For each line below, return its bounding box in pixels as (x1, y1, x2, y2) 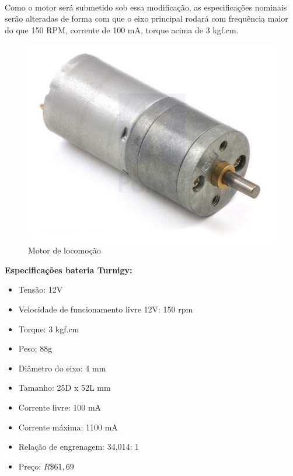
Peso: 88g (18, 342, 53, 355)
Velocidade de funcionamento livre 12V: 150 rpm (18, 303, 193, 315)
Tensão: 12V (18, 283, 63, 296)
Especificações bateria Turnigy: (5, 263, 132, 276)
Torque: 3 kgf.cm (18, 322, 79, 335)
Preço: (18, 460, 41, 472)
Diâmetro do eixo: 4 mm (18, 362, 106, 374)
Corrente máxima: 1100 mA (18, 421, 118, 433)
